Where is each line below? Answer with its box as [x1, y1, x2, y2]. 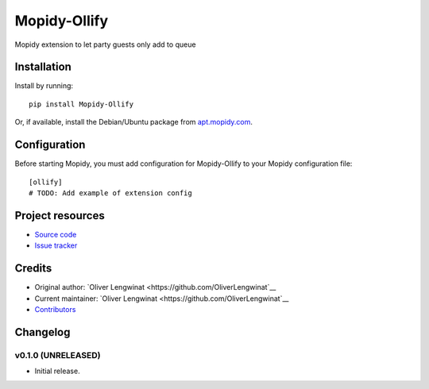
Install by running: [14, 81, 74, 91]
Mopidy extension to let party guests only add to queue [14, 40, 196, 49]
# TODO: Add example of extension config [29, 188, 192, 198]
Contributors [34, 304, 76, 314]
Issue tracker [34, 241, 78, 250]
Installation [14, 60, 71, 74]
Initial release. [34, 366, 80, 376]
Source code [34, 229, 77, 239]
